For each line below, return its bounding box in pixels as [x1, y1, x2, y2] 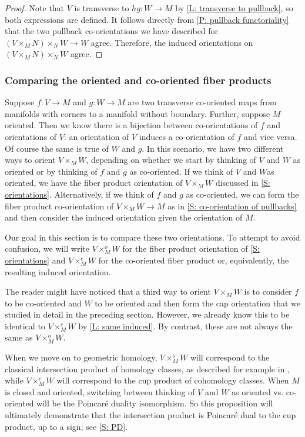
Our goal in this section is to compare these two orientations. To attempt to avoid [5, 231, 300, 243]
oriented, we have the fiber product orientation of [5, 176, 183, 189]
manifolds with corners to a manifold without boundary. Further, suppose [5, 107, 270, 119]
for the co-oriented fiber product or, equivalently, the [98, 253, 289, 266]
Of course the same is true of [5, 142, 109, 154]
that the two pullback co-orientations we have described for [5, 25, 219, 37]
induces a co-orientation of [139, 130, 234, 142]
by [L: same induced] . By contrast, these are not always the [78, 319, 293, 332]
